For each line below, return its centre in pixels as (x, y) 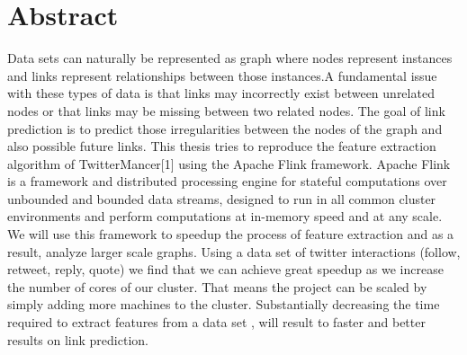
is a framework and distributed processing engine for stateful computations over (227, 181)
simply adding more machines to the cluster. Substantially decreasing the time (224, 304)
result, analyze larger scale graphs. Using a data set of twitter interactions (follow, (234, 251)
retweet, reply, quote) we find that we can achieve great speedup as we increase (225, 269)
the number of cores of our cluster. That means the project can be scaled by (217, 286)
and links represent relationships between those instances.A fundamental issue (222, 75)
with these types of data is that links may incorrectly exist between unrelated (221, 93)
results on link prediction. (78, 339)
